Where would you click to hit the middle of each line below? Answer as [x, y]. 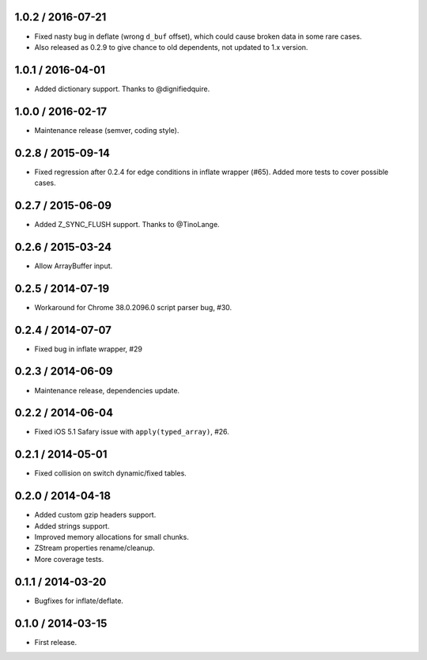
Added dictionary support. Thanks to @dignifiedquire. [122, 89]
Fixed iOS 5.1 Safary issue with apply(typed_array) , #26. [132, 432]
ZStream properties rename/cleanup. [94, 548]
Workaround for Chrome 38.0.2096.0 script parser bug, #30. [133, 307]
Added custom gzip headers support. [95, 515]
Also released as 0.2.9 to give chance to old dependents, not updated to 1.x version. [171, 47]
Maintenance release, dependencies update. [107, 390]
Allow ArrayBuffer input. [74, 266]
